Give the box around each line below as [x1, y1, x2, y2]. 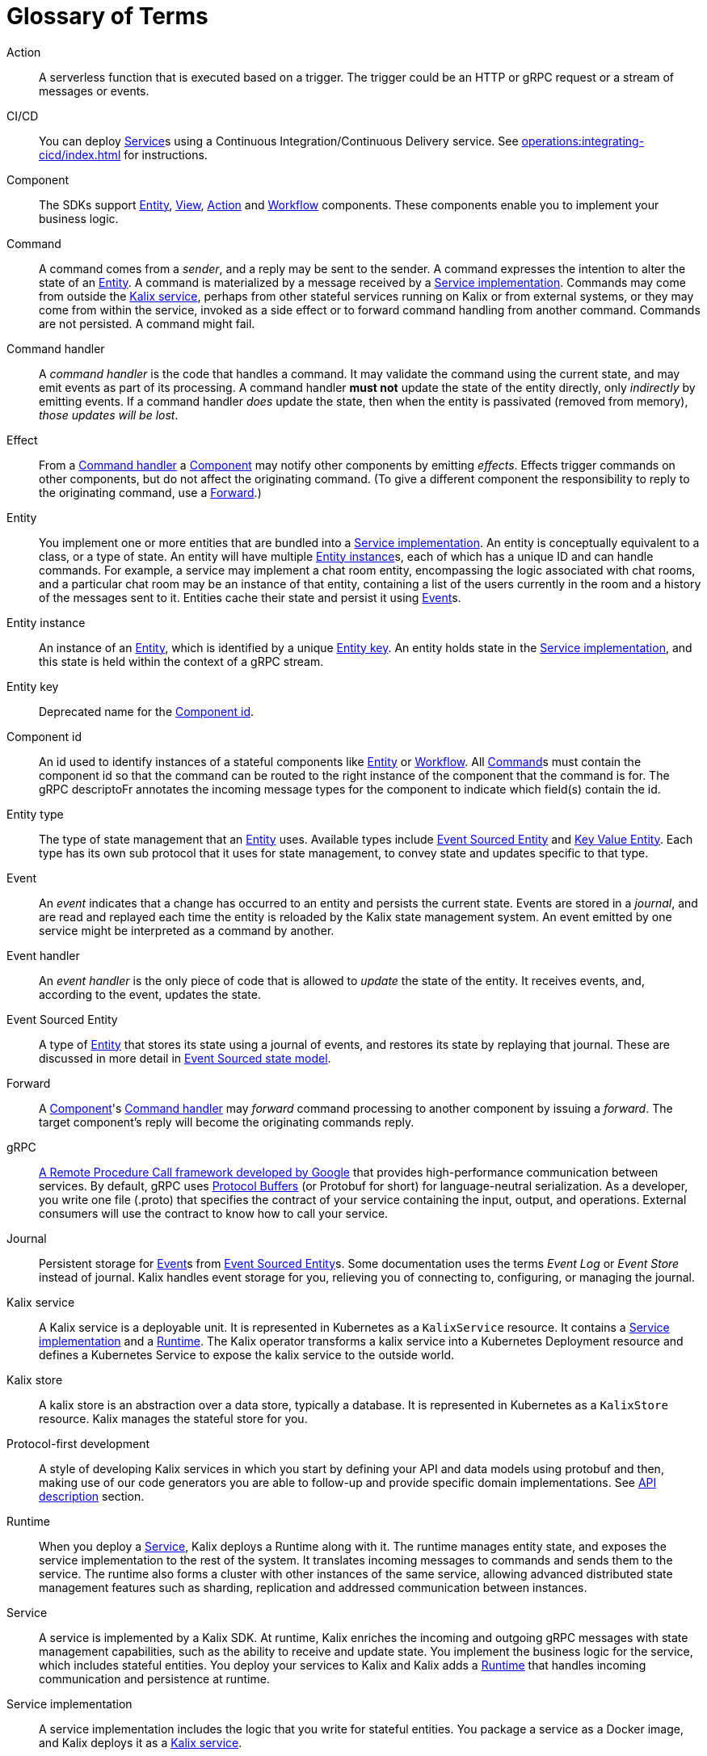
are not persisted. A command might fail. [39, 316, 255, 331]
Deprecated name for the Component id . [39, 704, 255, 718]
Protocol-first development [6, 1436, 150, 1451]
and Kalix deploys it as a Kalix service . [39, 1735, 242, 1750]
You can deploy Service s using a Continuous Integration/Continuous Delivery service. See [39, 133, 519, 148]
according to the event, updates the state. [39, 987, 261, 1001]
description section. [39, 1489, 145, 1503]
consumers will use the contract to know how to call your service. [39, 1206, 389, 1220]
